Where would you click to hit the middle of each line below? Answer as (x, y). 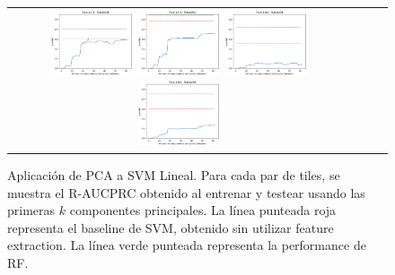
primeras (31, 210)
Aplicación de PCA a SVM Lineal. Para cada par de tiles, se (174, 175)
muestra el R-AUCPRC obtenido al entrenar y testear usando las (186, 192)
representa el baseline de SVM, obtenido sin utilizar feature (171, 227)
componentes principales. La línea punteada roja (203, 210)
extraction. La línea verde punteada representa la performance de (187, 245)
